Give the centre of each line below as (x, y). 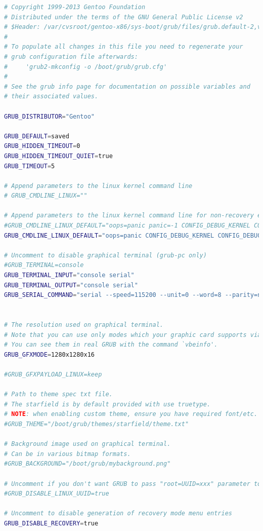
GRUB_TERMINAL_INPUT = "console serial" (69, 275)
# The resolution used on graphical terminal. (84, 325)
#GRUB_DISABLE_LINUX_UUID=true (57, 494)
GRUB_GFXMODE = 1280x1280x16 (49, 354)
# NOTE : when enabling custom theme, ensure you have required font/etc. (131, 414)
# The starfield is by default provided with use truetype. (107, 404)
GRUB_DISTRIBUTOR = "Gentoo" (49, 116)
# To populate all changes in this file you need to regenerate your (124, 47)
